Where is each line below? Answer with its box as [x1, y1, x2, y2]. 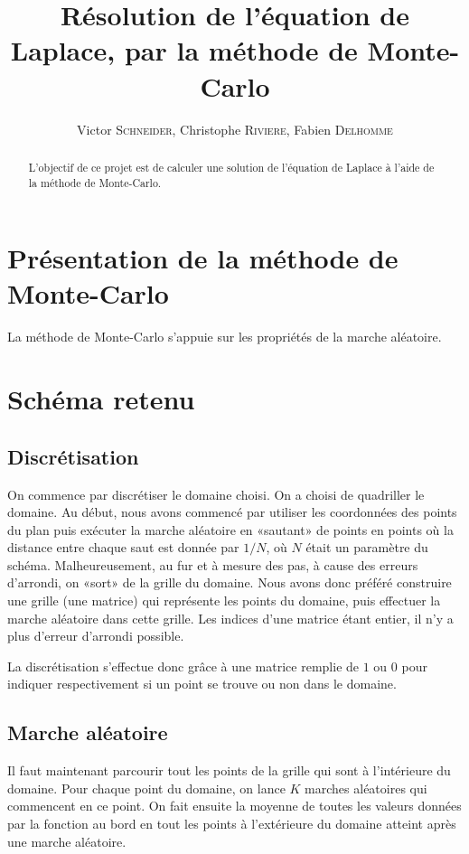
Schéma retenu [7, 380, 195, 418]
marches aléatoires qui [305, 778, 427, 797]
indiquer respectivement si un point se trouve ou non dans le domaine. [7, 674, 397, 693]
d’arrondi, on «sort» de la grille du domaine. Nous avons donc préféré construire [7, 573, 452, 592]
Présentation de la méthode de [7, 239, 399, 277]
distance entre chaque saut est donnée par [7, 538, 239, 557]
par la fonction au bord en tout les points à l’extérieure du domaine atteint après [7, 814, 456, 833]
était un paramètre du [305, 538, 428, 557]
